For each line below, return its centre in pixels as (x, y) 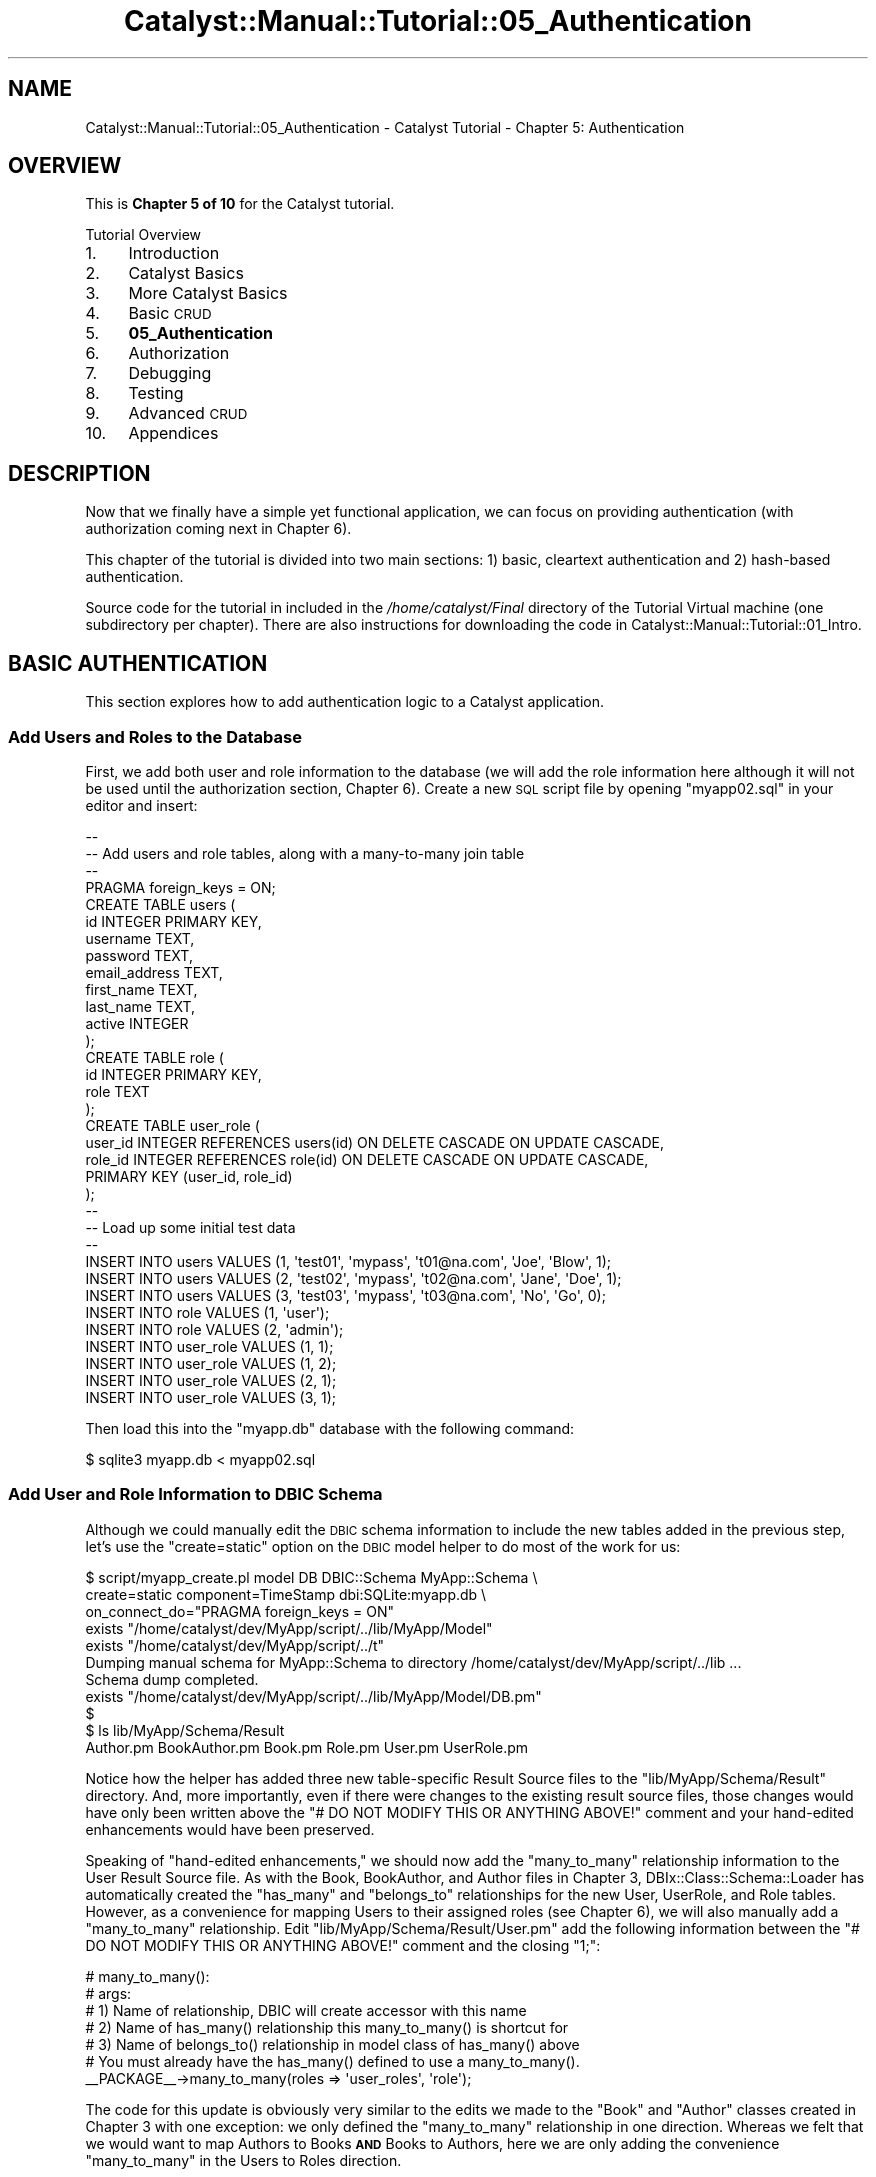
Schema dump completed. (172, 1679)
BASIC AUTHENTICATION (138, 663)
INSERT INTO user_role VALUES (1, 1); (209, 1346)
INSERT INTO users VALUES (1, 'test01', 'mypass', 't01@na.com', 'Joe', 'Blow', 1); (348, 1261)
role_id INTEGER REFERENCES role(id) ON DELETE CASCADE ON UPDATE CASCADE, (367, 1159)
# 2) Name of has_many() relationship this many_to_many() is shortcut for (327, 2027)
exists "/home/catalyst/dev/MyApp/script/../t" (235, 1645)
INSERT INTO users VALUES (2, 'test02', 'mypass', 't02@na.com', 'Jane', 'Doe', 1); (353, 1278)
